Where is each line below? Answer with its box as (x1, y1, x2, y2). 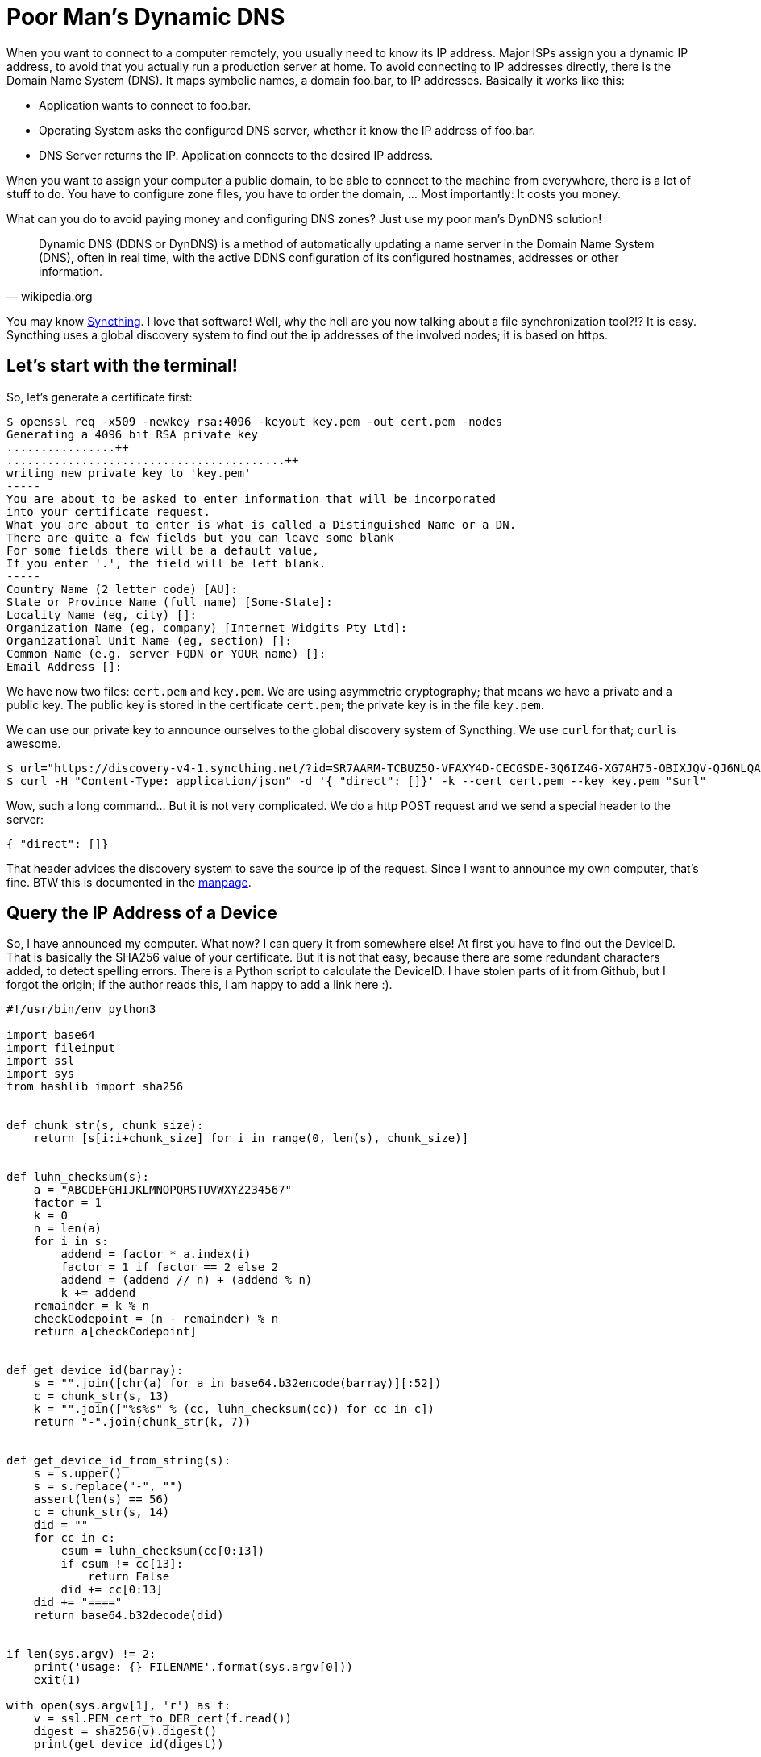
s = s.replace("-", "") (33, 1480, 184, 1493)
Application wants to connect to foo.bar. (39, 98, 252, 112)
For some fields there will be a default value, (6, 543, 319, 557)
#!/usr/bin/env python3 (6, 1003, 156, 1016)
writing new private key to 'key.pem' (6, 466, 252, 480)
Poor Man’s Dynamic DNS (6, 3, 285, 31)
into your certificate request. (6, 505, 210, 518)
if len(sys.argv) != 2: (6, 1647, 156, 1661)
